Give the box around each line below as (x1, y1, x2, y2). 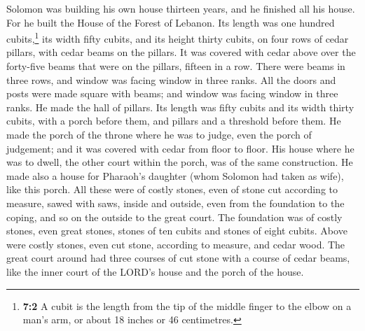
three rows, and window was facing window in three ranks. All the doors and (6, 72, 336, 87)
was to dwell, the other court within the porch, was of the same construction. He (6, 155, 353, 169)
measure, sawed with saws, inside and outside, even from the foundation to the (6, 195, 345, 210)
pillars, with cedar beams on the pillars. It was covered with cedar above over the (6, 45, 356, 59)
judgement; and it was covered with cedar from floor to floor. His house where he (6, 141, 354, 155)
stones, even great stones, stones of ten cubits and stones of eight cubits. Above (6, 223, 347, 238)
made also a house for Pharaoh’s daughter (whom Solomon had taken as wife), (6, 168, 344, 183)
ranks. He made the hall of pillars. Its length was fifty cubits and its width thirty (6, 99, 354, 114)
